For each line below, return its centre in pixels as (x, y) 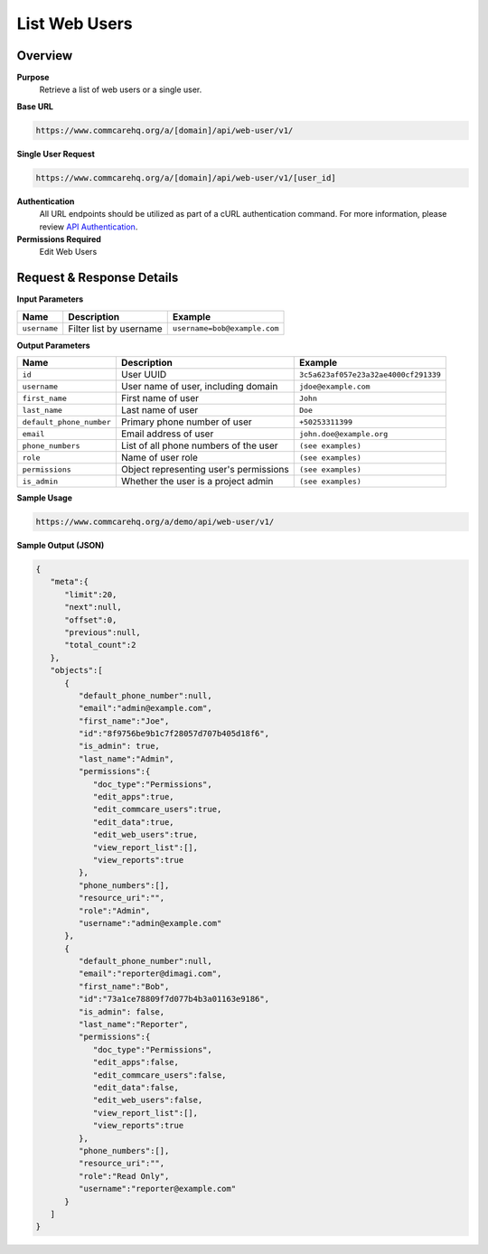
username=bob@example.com (225, 328)
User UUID (144, 375)
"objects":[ (76, 670)
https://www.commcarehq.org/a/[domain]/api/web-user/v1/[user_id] (186, 178)
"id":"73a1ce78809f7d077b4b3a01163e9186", (174, 999)
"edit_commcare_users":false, (160, 1075)
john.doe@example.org (343, 434)
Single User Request (56, 154)
